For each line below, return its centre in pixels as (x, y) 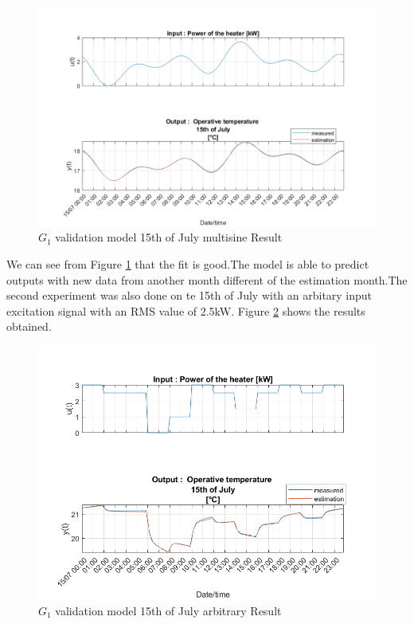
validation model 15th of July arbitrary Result (168, 610)
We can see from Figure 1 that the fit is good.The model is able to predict (188, 263)
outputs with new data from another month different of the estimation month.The (207, 279)
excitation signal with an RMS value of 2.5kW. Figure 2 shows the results (186, 310)
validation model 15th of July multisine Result (169, 237)
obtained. (29, 326)
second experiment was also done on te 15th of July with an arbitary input (189, 295)
